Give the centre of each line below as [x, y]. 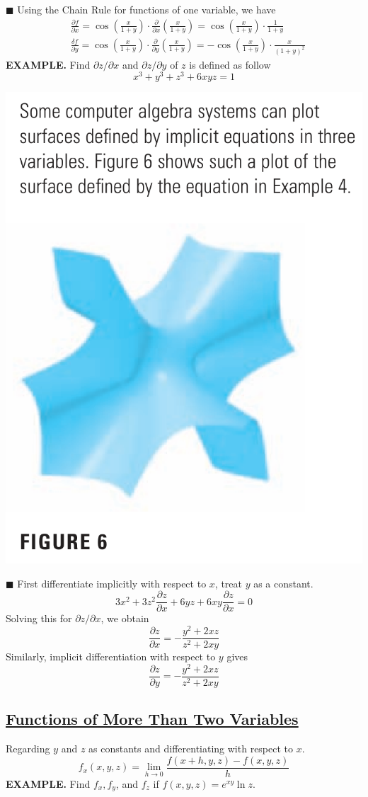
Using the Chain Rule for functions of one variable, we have [146, 9]
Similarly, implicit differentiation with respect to [111, 656]
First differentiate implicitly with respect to [112, 583]
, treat [228, 583]
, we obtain [125, 618]
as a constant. [283, 583]
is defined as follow [230, 64]
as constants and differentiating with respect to [191, 749]
